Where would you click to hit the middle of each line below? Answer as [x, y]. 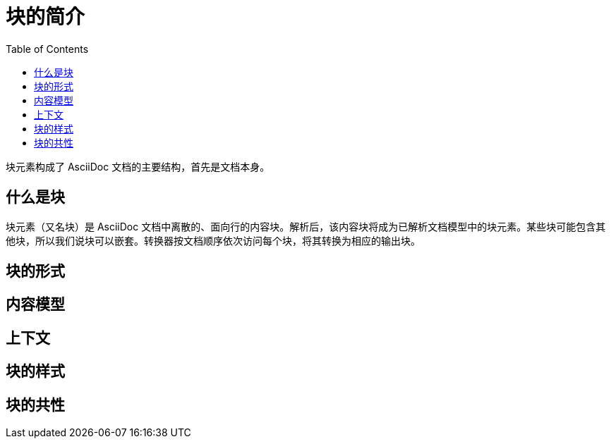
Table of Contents [47, 49]
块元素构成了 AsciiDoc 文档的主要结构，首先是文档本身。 [138, 166]
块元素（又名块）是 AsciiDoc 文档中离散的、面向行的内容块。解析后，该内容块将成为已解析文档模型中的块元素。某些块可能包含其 [306, 226]
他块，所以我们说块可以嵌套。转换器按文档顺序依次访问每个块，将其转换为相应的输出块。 [213, 240]
